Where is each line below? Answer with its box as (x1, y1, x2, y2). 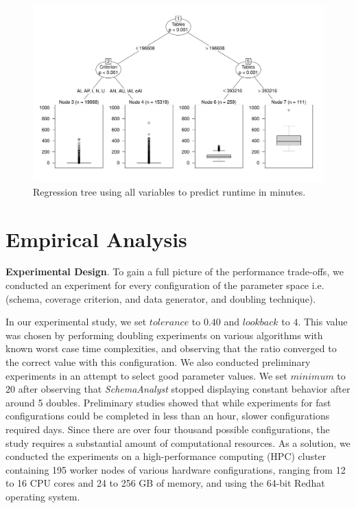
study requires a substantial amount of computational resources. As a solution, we (5, 435, 351, 450)
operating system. (5, 489, 80, 503)
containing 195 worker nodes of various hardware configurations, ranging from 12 (5, 462, 346, 476)
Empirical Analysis (5, 224, 187, 253)
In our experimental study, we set (5, 314, 147, 329)
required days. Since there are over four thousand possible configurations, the (5, 422, 330, 436)
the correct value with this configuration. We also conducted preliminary (5, 355, 311, 369)
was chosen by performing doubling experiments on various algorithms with (5, 327, 323, 342)
